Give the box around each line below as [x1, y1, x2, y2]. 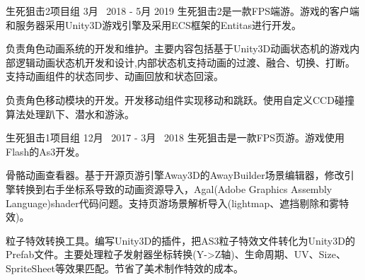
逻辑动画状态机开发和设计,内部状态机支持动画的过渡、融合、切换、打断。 [15, 54, 355, 69]
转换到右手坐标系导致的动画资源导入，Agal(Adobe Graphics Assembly [15, 181, 332, 196]
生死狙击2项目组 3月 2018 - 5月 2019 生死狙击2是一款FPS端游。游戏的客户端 [6, 4, 360, 18]
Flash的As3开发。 [6, 144, 86, 158]
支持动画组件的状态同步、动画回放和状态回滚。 [6, 69, 224, 83]
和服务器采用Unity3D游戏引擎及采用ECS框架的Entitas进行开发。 [6, 17, 301, 32]
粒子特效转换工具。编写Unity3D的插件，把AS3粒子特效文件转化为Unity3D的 [6, 233, 355, 247]
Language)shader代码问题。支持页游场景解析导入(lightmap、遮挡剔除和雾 [6, 195, 340, 210]
